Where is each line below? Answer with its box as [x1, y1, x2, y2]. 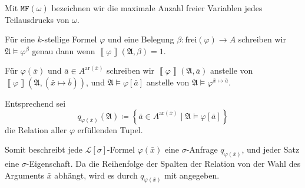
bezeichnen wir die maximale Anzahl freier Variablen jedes [51, 2, 263, 14]
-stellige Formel [41, 33, 97, 45]
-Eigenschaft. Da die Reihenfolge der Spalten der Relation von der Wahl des [26, 157, 301, 170]
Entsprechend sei [5, 97, 66, 109]
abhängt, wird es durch [54, 169, 138, 181]
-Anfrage [186, 143, 218, 156]
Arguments [5, 169, 45, 181]
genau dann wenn [32, 44, 95, 57]
